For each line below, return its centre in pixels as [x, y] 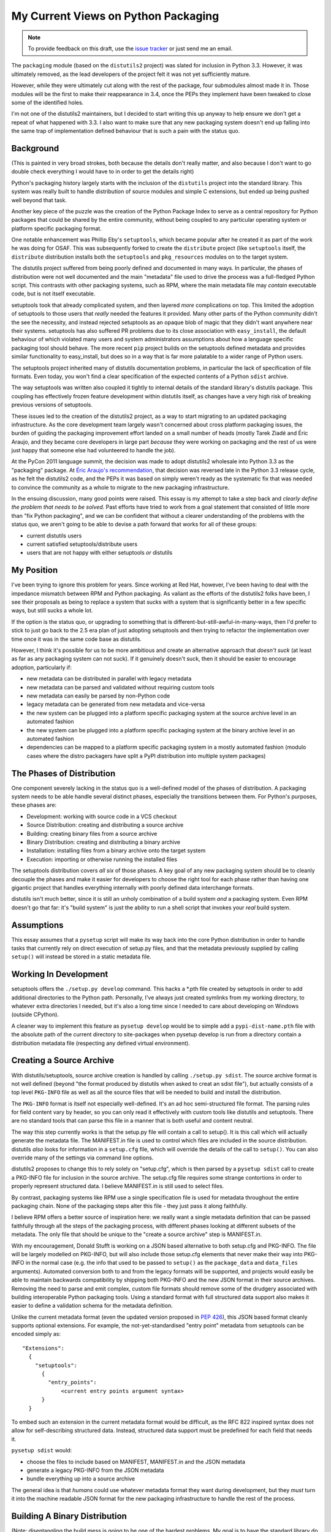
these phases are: [34, 805]
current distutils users [54, 536]
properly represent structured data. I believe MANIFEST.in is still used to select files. [118, 1186]
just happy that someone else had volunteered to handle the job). [93, 450]
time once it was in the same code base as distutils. [77, 639]
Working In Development [60, 974]
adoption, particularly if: [41, 667]
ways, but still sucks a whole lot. [52, 610]
